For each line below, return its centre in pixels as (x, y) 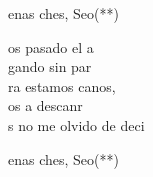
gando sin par (50, 66)
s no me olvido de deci (76, 124)
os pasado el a (51, 46)
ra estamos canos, (62, 85)
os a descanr (45, 105)
